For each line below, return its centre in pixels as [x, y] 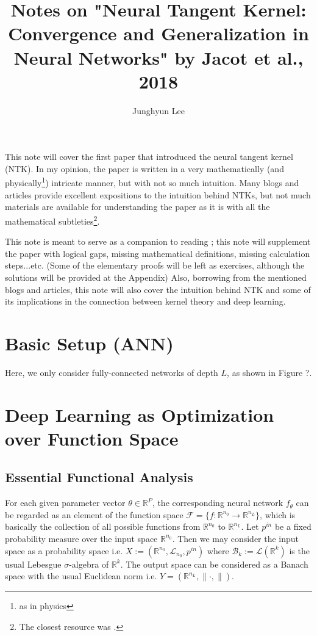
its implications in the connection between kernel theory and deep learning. [145, 301]
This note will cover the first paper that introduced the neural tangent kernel [149, 157]
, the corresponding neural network [218, 503]
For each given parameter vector [65, 503]
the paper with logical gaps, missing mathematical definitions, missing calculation [158, 253]
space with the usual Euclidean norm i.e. [81, 576]
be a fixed [293, 526]
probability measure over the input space [81, 538]
